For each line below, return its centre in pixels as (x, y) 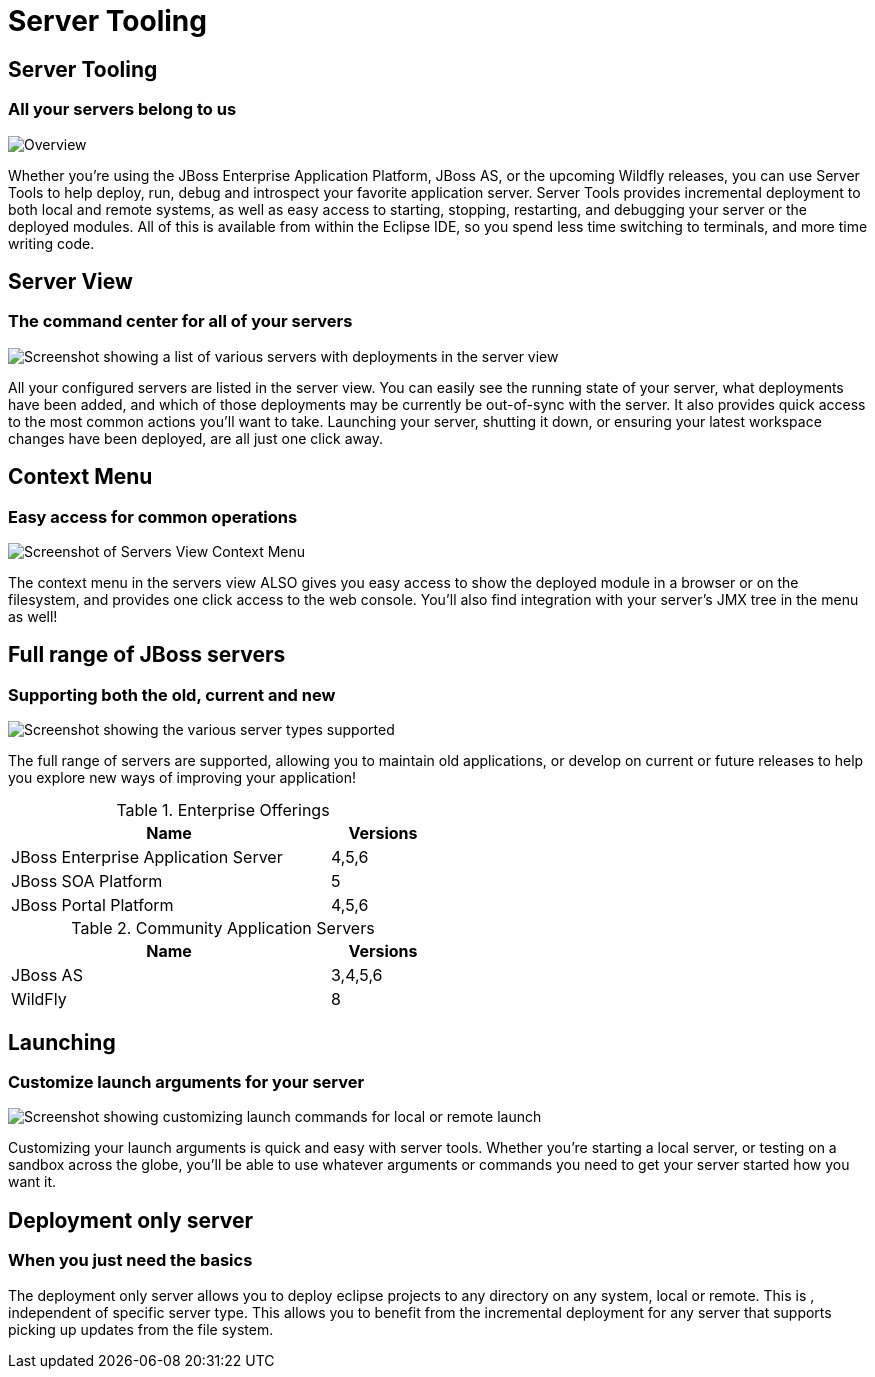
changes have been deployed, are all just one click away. (195, 438)
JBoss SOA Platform (87, 881)
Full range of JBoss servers (147, 655)
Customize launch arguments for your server (186, 1082)
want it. (32, 1182)
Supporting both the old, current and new (172, 694)
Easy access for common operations (153, 516)
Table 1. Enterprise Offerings (223, 810)
